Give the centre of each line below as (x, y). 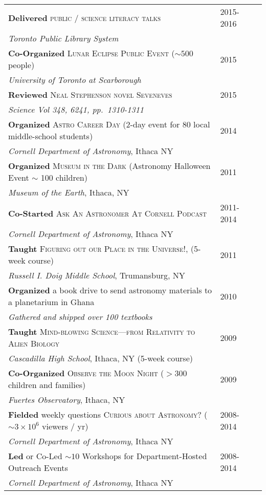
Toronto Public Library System (63, 38)
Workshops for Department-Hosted (145, 456)
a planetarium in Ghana (51, 302)
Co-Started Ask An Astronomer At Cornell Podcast (107, 213)
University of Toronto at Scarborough (75, 80)
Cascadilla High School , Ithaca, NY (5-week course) (101, 358)
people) (21, 65)
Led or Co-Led (35, 456)
